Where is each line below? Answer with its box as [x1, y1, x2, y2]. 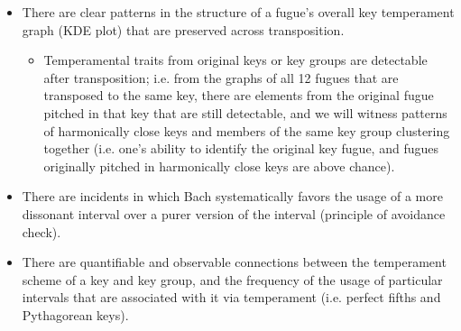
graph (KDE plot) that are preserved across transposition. [22, 20, 345, 39]
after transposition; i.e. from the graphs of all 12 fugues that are [43, 68, 399, 87]
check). [22, 222, 61, 241]
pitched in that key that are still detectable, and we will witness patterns [43, 103, 447, 122]
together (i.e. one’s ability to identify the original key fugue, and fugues [43, 139, 438, 158]
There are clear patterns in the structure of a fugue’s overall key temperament [22, 3, 455, 21]
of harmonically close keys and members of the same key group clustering [43, 121, 450, 140]
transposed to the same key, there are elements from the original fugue [43, 86, 434, 105]
